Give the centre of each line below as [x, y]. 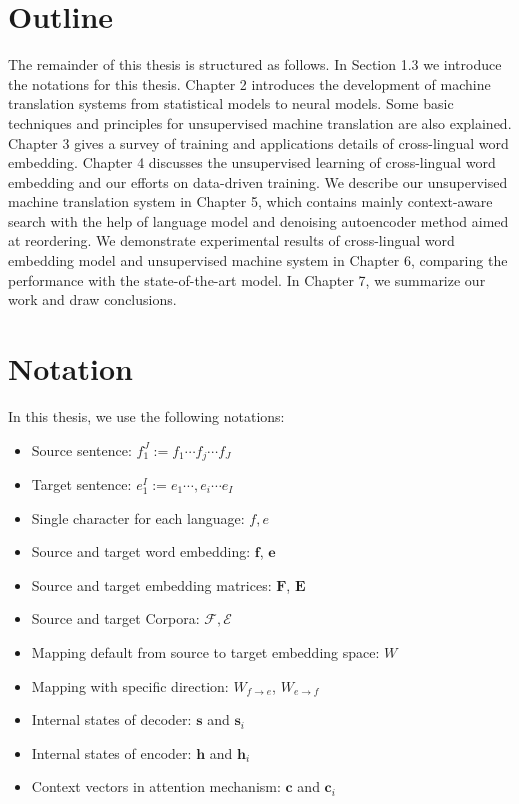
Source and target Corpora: [115, 618]
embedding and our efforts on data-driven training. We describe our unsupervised [258, 181]
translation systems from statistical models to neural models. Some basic [231, 103]
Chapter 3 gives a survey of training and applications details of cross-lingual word [258, 142]
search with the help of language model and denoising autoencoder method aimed [258, 220]
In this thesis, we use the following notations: [146, 415]
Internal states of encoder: [111, 752]
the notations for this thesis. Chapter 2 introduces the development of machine [249, 83]
